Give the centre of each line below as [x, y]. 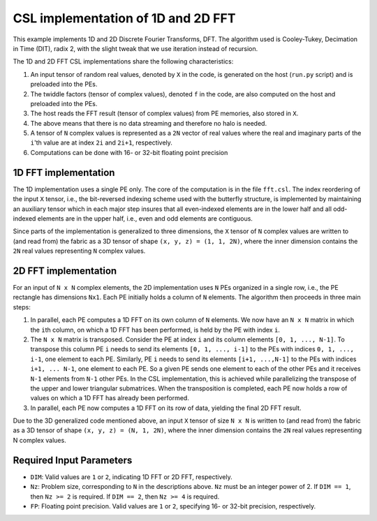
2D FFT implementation [65, 271]
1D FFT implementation [64, 172]
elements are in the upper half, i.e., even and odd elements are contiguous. [145, 218]
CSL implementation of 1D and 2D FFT [124, 18]
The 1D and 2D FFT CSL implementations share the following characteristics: [123, 61]
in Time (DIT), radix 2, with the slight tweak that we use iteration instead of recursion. [135, 48]
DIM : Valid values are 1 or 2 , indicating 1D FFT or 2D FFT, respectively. [132, 477]
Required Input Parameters [73, 460]
